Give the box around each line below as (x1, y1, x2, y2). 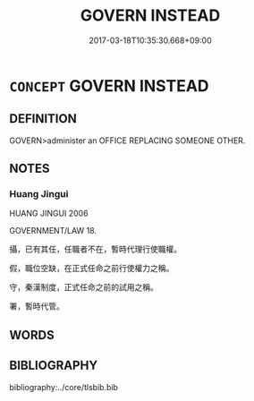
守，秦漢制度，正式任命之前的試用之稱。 (9, 282, 158, 293)
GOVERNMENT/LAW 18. (9, 226, 97, 236)
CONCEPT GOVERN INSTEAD (9, 75, 209, 96)
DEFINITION (9, 111, 78, 126)
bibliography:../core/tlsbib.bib (9, 381, 119, 392)
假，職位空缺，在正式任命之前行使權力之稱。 (9, 263, 174, 274)
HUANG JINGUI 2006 (9, 208, 89, 219)
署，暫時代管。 (9, 301, 64, 311)
